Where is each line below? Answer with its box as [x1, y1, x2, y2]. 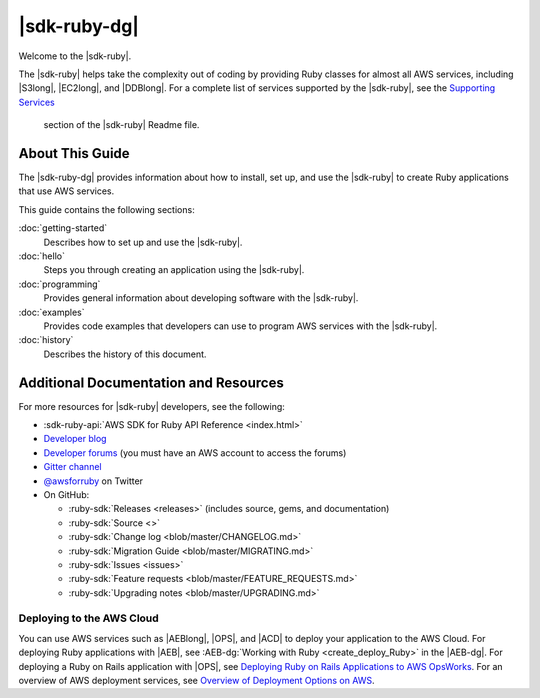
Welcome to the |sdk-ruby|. [18, 50, 132, 62]
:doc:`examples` [18, 306, 85, 318]
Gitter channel [43, 461, 102, 473]
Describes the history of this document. [43, 348, 207, 360]
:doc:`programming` [18, 278, 101, 290]
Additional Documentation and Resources [18, 374, 284, 391]
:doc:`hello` [18, 250, 65, 262]
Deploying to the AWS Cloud [18, 611, 159, 625]
